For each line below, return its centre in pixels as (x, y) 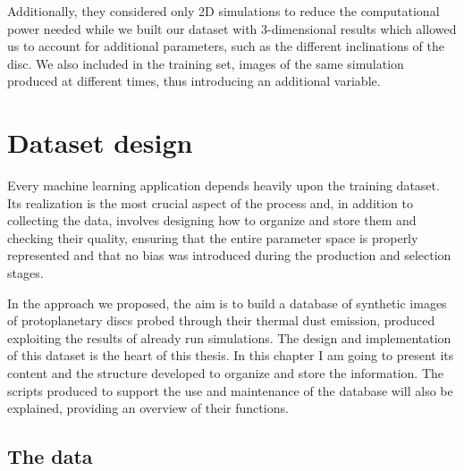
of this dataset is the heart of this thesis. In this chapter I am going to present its (231, 355)
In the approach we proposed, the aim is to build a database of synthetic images (227, 303)
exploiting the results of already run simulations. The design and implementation (229, 337)
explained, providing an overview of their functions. (148, 408)
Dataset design (100, 143)
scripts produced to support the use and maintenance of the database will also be (230, 390)
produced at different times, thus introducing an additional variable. (194, 81)
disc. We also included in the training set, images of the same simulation (206, 63)
